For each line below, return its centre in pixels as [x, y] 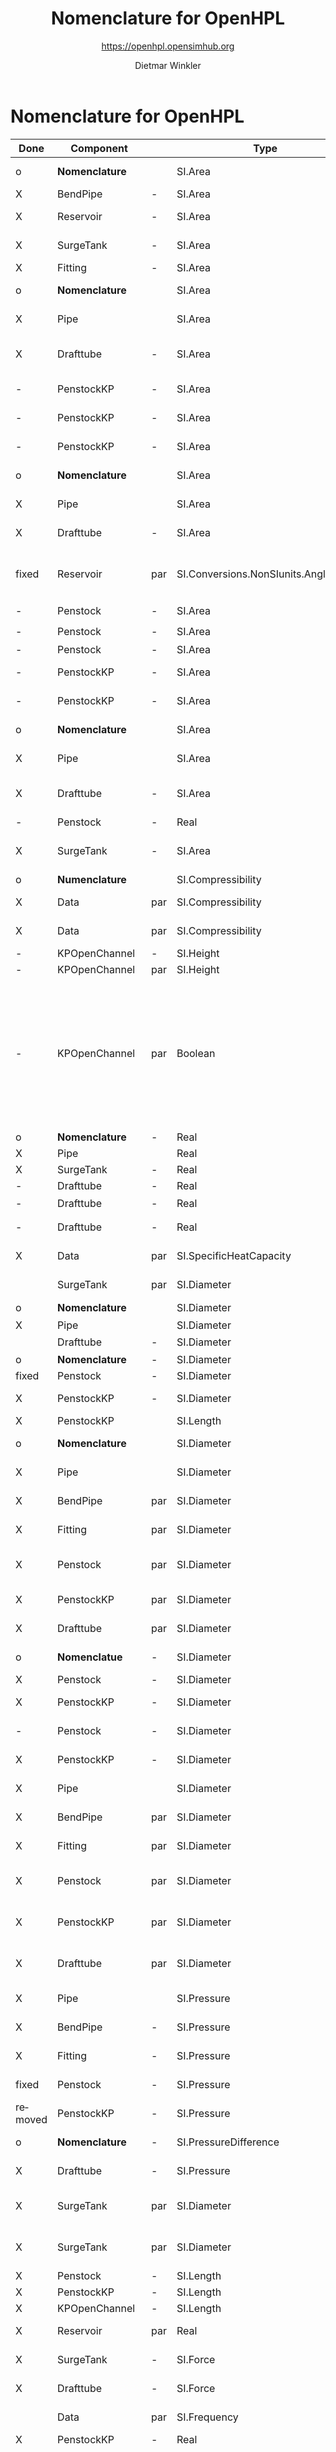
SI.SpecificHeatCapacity [234, 1255]
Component [99, 148]
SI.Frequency [207, 2417]
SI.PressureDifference [228, 2142]
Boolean [196, 1054]
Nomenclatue [90, 1657]
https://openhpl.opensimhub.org [168, 46]
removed [31, 2113]
